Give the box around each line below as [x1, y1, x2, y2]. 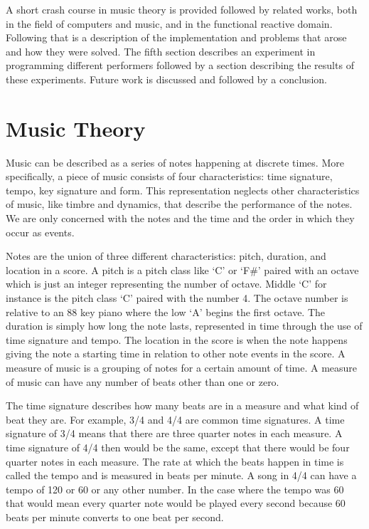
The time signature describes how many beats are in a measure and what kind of [6, 398, 359, 413]
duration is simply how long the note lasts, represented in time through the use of [6, 318, 363, 333]
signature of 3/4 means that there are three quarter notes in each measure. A [6, 426, 343, 441]
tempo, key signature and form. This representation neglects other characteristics [6, 182, 360, 197]
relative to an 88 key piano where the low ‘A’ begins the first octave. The [6, 304, 326, 319]
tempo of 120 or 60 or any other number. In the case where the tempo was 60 [6, 481, 344, 496]
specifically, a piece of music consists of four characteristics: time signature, [6, 169, 333, 184]
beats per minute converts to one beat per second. [6, 509, 224, 524]
